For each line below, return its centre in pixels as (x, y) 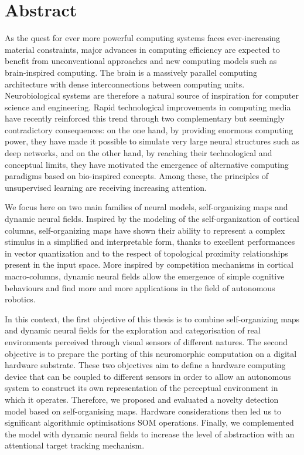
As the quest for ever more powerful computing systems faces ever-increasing (143, 38)
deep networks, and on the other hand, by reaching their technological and (139, 153)
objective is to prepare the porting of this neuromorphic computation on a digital (151, 353)
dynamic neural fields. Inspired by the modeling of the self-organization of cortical (152, 219)
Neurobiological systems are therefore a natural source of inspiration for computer (152, 95)
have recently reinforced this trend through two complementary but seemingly (145, 118)
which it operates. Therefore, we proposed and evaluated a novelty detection (142, 399)
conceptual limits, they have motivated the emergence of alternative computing (147, 164)
